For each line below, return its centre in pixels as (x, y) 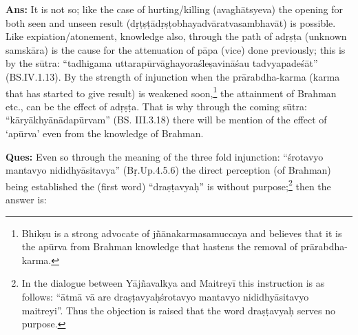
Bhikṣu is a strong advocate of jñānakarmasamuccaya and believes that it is (182, 233)
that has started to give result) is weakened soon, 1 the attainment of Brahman (171, 92)
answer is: (26, 200)
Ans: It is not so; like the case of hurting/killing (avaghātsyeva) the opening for (175, 9)
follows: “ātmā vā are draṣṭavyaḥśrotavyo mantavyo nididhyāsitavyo (165, 296)
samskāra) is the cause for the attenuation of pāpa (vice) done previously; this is (176, 49)
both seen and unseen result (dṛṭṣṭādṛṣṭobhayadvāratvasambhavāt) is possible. (171, 22)
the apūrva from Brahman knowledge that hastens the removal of (160, 246)
